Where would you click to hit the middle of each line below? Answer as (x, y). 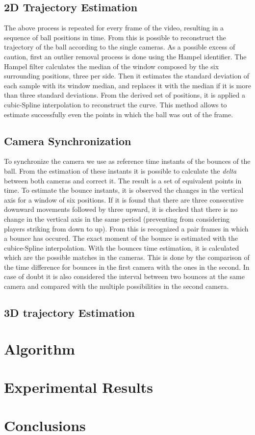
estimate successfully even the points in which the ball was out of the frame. (119, 114)
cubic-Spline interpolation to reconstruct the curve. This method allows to (115, 104)
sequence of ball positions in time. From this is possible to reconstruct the (115, 37)
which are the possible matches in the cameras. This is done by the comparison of (127, 257)
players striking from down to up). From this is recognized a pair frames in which (126, 228)
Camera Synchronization (68, 141)
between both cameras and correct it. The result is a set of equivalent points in (123, 180)
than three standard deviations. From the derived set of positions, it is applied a (125, 95)
